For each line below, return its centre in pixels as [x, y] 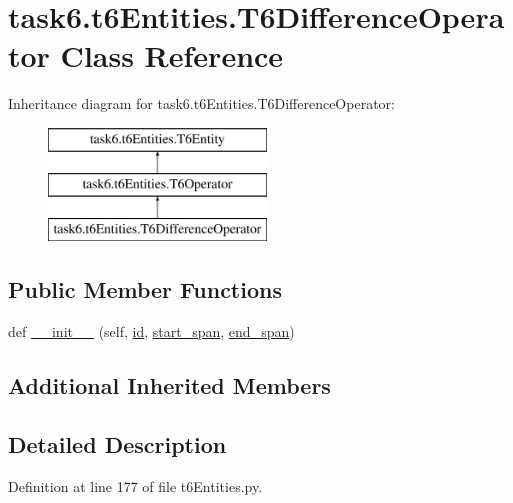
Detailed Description [117, 443]
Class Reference [172, 55]
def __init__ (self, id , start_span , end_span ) [151, 331]
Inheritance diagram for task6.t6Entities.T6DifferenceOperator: [201, 103]
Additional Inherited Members [169, 385]
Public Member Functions [145, 289]
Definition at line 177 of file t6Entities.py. [135, 485]
